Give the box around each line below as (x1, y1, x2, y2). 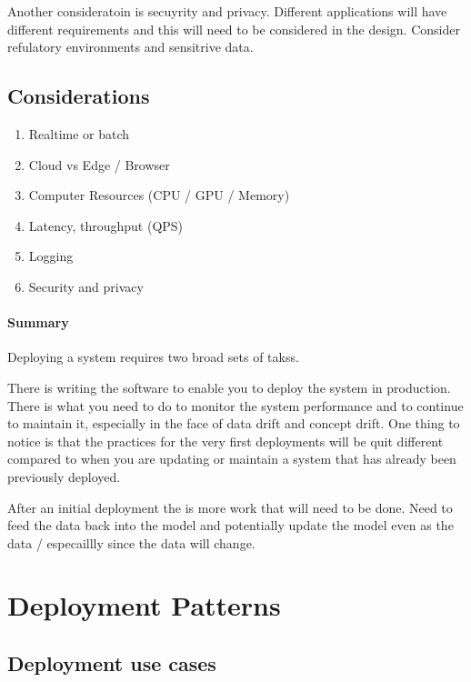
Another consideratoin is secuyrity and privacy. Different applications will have (7, 2, 447, 20)
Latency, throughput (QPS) (28, 216, 184, 235)
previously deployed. (7, 466, 121, 486)
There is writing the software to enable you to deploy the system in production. (7, 377, 451, 396)
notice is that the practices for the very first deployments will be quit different (7, 431, 444, 450)
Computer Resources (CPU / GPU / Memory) (28, 186, 290, 205)
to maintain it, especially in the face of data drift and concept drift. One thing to (7, 414, 460, 433)
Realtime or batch (28, 124, 130, 143)
